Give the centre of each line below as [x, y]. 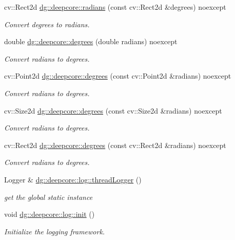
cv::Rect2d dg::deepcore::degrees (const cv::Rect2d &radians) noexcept [115, 145]
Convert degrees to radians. [47, 24]
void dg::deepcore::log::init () [50, 214]
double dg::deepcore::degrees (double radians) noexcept [91, 41]
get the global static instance [48, 197]
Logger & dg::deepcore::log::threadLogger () [73, 179]
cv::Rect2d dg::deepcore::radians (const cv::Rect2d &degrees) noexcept [115, 7]
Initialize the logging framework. [55, 231]
